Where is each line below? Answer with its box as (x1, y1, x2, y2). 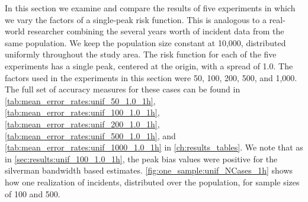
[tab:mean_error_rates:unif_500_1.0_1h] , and (5, 129, 176, 142)
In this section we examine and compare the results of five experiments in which (5, 2, 296, 14)
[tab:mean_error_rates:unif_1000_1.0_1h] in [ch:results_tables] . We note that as (5, 141, 303, 153)
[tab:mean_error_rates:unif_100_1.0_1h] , (5, 106, 160, 118)
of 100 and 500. (5, 187, 60, 200)
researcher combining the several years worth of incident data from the (27, 25, 284, 37)
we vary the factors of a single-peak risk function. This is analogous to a (5, 13, 267, 25)
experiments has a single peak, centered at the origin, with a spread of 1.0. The (5, 59, 293, 72)
